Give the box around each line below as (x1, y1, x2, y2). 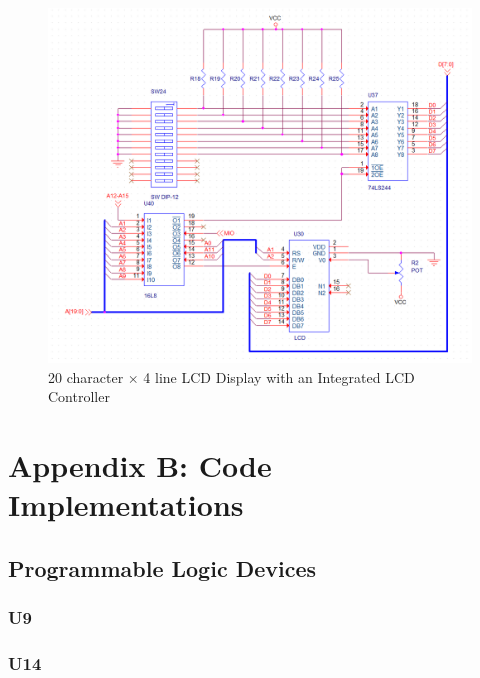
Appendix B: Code (8, 445, 272, 486)
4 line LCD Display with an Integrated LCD (143, 366, 415, 387)
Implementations (8, 484, 244, 525)
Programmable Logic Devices (8, 553, 317, 583)
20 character (48, 366, 124, 387)
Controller (48, 386, 110, 407)
